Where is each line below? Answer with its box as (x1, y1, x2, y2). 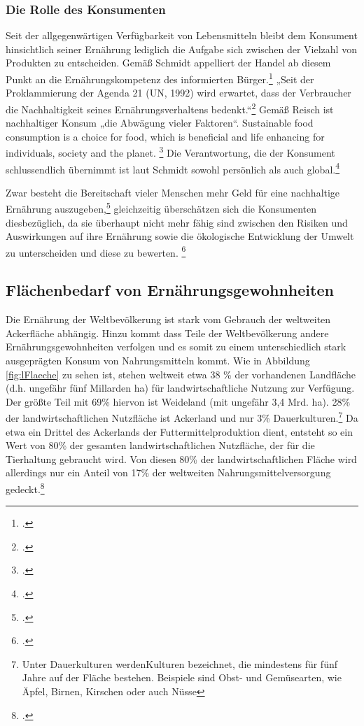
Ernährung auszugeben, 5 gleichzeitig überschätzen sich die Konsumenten (6, 199, 316, 216)
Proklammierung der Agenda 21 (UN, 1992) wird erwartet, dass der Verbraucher (6, 85, 351, 100)
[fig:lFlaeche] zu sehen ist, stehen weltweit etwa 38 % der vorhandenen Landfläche (6, 366, 356, 381)
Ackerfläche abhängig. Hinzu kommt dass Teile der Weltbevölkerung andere (6, 325, 329, 340)
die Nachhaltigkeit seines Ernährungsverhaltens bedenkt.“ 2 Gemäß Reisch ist (6, 99, 334, 116)
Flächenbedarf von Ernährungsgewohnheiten (6, 279, 334, 301)
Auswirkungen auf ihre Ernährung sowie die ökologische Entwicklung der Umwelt (6, 229, 354, 243)
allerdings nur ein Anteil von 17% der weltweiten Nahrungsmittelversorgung (6, 465, 331, 480)
